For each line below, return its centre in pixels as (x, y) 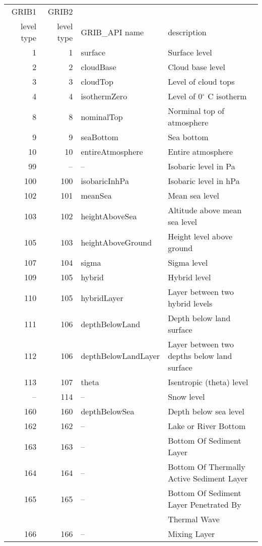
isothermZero (104, 96)
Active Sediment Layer (208, 478)
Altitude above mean (205, 210)
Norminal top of (196, 111)
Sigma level (188, 262)
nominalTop (102, 116)
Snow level (186, 397)
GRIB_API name (112, 32)
